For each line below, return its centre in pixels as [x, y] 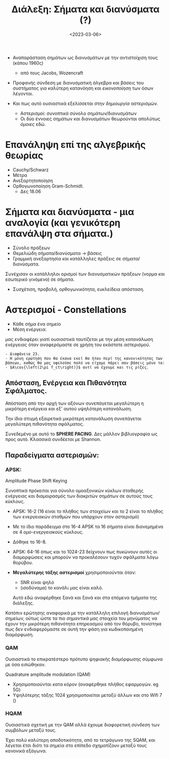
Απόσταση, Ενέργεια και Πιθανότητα [66, 383]
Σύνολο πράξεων [31, 248]
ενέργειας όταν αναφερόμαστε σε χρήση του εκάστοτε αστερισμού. [78, 345]
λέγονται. [23, 93]
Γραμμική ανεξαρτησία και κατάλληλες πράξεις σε [67, 258]
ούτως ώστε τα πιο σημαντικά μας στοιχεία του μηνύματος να [91, 618]
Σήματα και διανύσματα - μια [70, 212]
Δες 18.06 [31, 191]
